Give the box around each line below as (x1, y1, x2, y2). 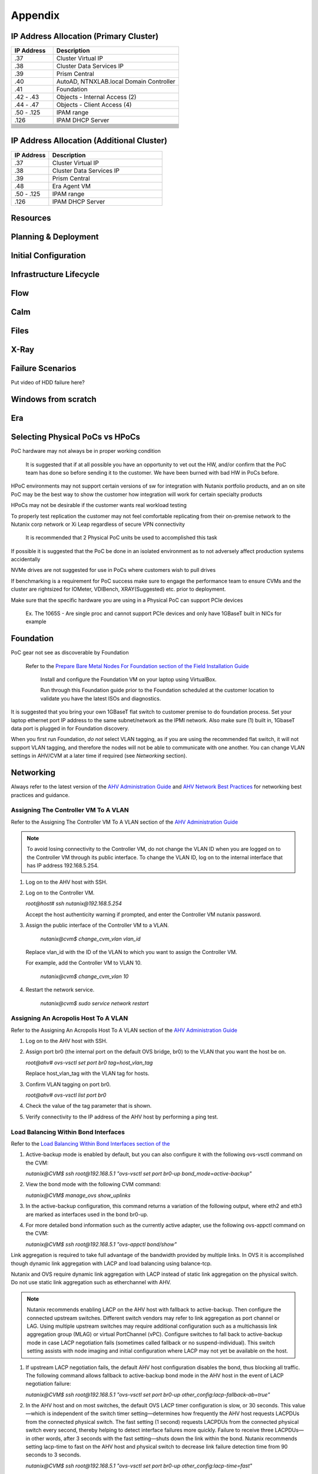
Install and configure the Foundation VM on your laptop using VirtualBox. (40, 676, 217, 683)
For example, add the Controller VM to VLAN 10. (25, 959, 142, 966)
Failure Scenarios (11, 363, 77, 374)
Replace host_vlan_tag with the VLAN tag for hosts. (25, 1070, 150, 1077)
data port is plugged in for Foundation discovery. (11, 725, 130, 732)
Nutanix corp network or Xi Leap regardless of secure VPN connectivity (11, 521, 185, 528)
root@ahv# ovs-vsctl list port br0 (25, 1091, 107, 1098)
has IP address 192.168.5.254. (26, 862, 99, 869)
